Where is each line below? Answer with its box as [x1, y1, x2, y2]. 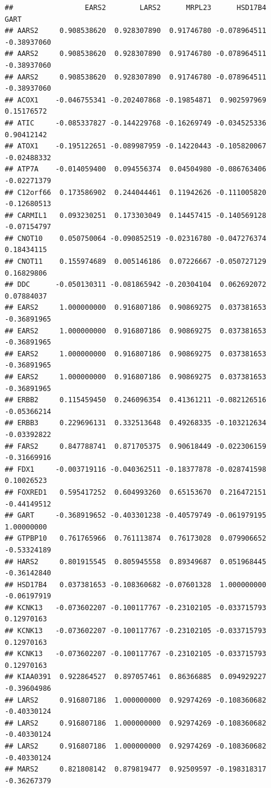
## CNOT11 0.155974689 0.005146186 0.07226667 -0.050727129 [5, 257, 266, 266]
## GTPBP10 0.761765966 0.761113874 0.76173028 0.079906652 [5, 534, 266, 543]
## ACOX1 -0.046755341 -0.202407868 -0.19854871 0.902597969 [5, 95, 266, 104]
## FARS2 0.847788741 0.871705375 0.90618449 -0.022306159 [5, 442, 266, 451]
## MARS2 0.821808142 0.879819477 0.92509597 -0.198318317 [5, 765, 266, 774]
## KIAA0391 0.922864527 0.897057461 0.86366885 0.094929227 [5, 673, 266, 681]
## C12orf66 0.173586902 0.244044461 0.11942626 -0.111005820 [5, 188, 266, 197]
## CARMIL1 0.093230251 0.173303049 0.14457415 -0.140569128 [5, 211, 266, 220]
